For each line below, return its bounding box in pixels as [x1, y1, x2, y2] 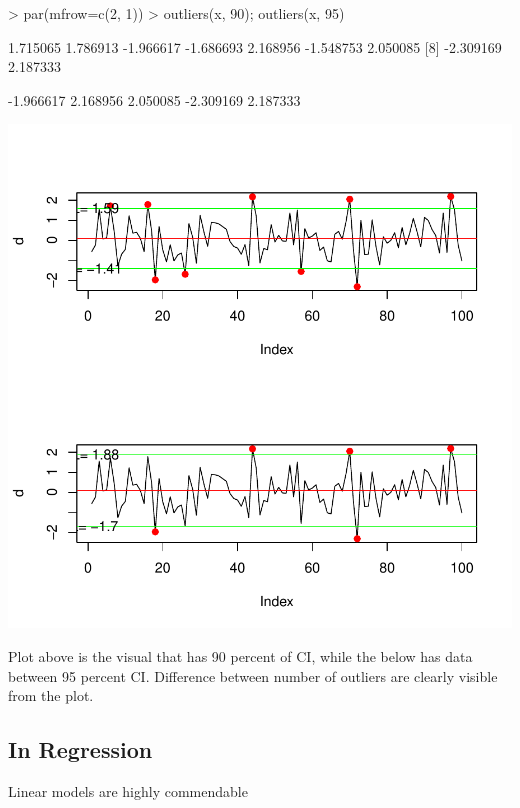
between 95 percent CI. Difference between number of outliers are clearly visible [8, 665, 498, 686]
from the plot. [8, 685, 94, 706]
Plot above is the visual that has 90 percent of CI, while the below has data [8, 645, 473, 666]
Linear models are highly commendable [8, 780, 248, 801]
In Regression [8, 734, 153, 765]
